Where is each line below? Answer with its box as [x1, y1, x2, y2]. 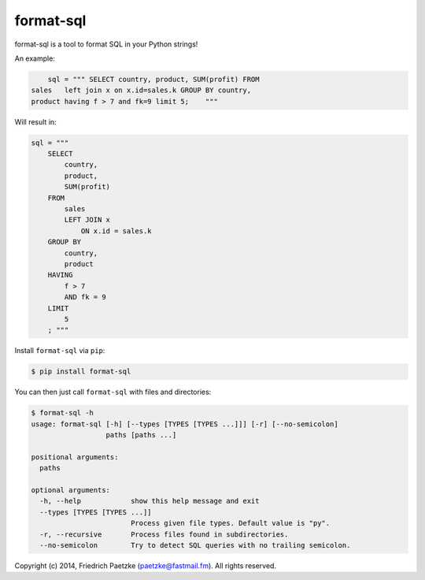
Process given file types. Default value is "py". [130, 519, 331, 528]
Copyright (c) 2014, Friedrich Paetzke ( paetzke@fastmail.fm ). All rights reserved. [14, 560, 277, 571]
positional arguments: [31, 452, 119, 461]
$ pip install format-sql [31, 367, 131, 376]
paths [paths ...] [105, 430, 177, 440]
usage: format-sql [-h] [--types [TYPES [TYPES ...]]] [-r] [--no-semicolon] [31, 419, 338, 429]
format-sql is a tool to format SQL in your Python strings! [14, 39, 198, 49]
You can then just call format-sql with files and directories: [14, 387, 212, 397]
